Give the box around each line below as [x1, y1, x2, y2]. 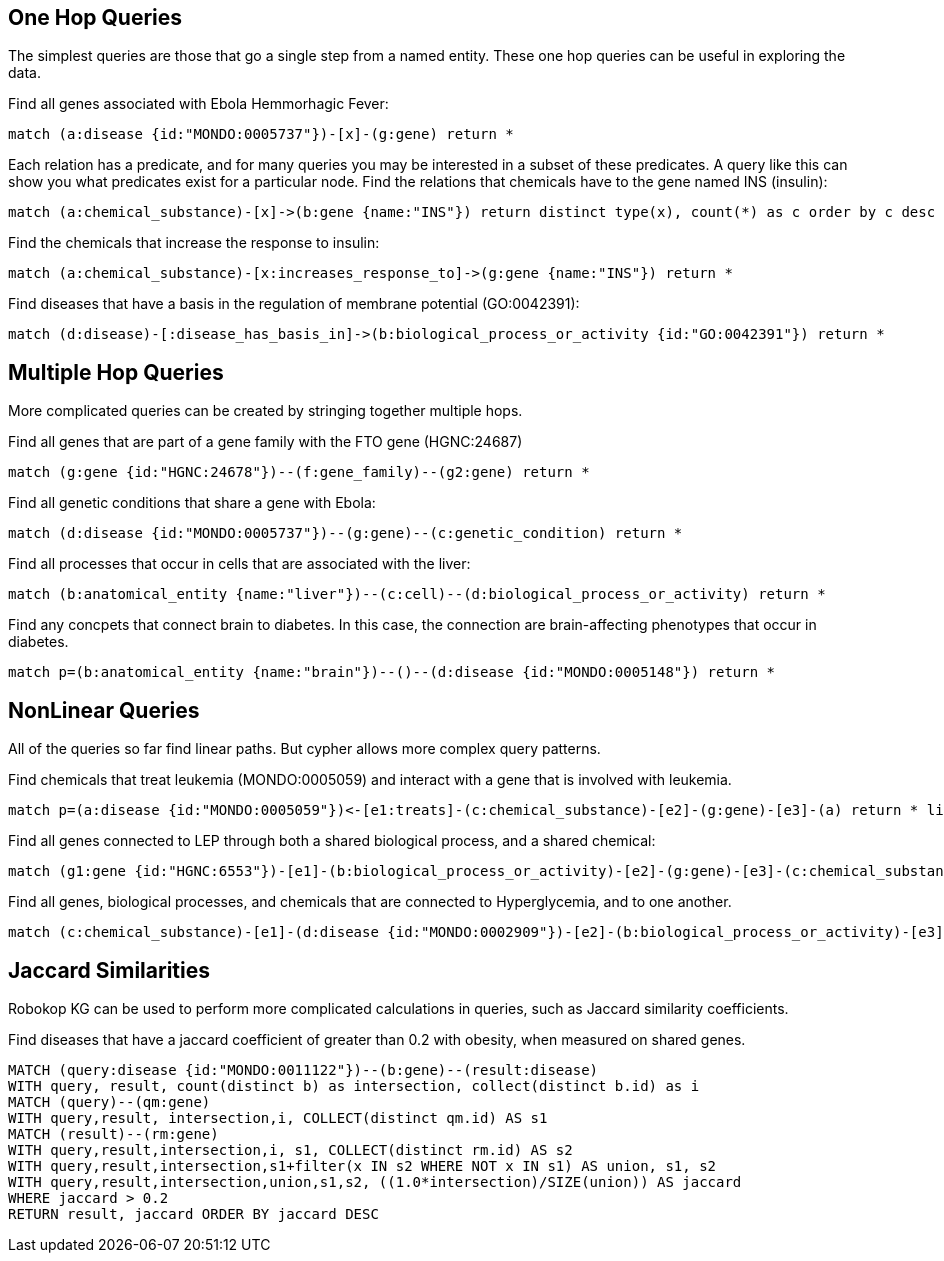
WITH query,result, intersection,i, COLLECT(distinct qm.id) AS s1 [8, 1109, 548, 1126]
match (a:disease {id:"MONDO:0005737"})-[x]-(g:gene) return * [8, 126, 514, 143]
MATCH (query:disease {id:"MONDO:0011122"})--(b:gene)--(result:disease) [8, 1061, 599, 1078]
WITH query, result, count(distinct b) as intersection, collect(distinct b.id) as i [8, 1077, 700, 1094]
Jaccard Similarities [8, 957, 210, 983]
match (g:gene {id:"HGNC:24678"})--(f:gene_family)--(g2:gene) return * [8, 464, 590, 481]
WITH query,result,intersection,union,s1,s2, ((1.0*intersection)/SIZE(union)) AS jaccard [8, 1173, 742, 1190]
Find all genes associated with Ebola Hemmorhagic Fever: [8, 95, 389, 113]
